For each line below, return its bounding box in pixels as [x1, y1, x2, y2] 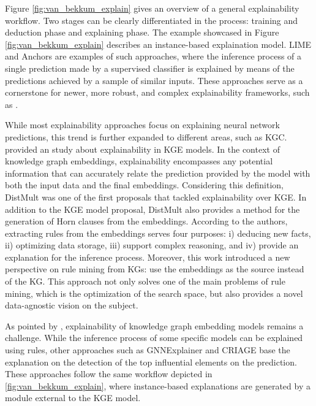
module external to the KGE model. [5, 391, 141, 404]
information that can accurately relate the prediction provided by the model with [5, 166, 310, 179]
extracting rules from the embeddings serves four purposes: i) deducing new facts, [5, 226, 311, 239]
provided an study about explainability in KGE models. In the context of [5, 142, 280, 155]
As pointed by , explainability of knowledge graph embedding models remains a [5, 319, 304, 332]
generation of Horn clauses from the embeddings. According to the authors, [5, 215, 288, 228]
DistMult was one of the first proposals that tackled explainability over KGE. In [5, 190, 307, 203]
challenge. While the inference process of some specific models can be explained [5, 331, 303, 344]
